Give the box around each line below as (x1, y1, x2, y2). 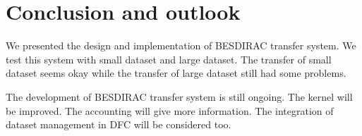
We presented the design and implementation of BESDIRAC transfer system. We (6, 38, 356, 53)
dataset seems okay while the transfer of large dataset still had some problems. (6, 66, 346, 80)
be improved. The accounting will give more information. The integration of (6, 103, 334, 118)
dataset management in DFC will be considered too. (6, 117, 231, 132)
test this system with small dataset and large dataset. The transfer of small (6, 51, 332, 66)
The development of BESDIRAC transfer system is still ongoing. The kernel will (6, 89, 353, 104)
